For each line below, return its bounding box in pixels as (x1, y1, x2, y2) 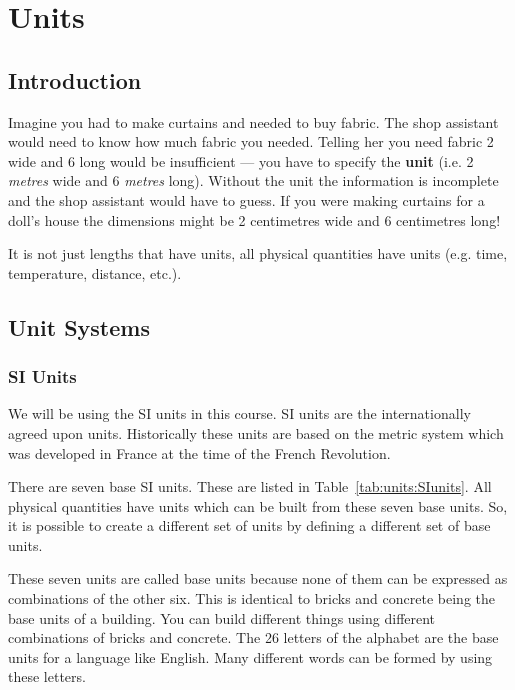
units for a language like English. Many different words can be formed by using (8, 646, 493, 667)
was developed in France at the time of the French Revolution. (8, 442, 391, 463)
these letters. (8, 666, 86, 687)
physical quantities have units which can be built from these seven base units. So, (8, 495, 508, 516)
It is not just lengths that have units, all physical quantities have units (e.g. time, (8, 243, 508, 264)
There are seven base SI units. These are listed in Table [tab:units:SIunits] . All (8, 476, 492, 497)
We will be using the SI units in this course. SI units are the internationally (8, 403, 471, 424)
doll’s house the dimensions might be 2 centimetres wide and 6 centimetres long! (8, 209, 501, 230)
